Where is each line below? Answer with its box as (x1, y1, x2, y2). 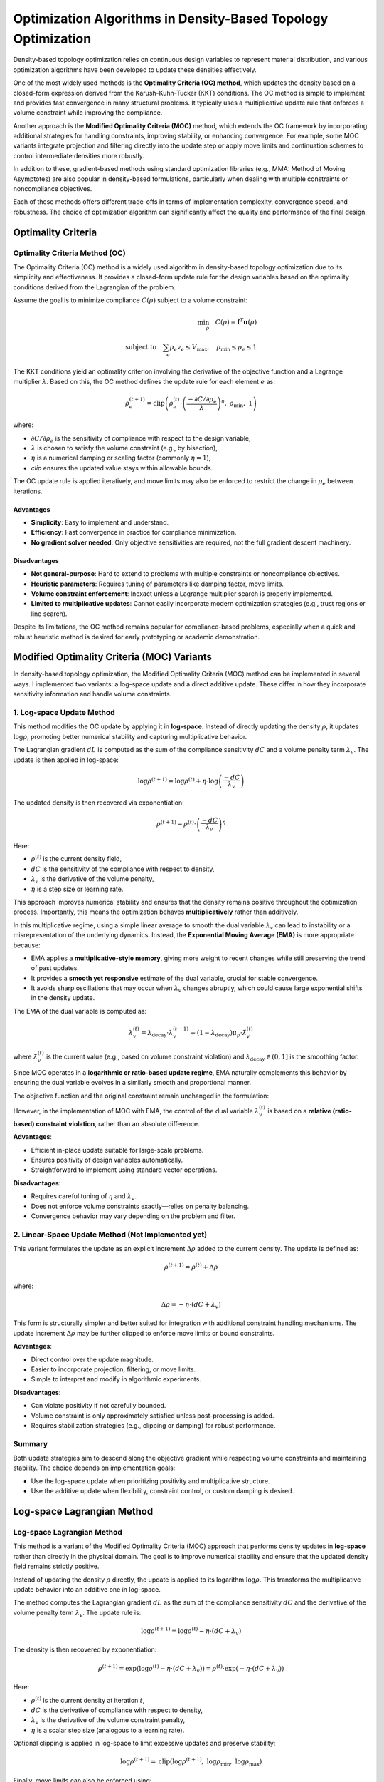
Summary (13, 1438, 48, 1448)
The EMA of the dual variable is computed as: (13, 1006, 147, 1015)
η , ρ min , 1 (220, 398, 252, 409)
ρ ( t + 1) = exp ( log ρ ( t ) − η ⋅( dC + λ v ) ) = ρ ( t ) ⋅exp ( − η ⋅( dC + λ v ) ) (97, 1663, 284, 1674)
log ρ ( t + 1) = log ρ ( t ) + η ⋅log (137, 776, 219, 786)
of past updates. (31, 964, 80, 972)
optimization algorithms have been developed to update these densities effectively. (13, 65, 257, 74)
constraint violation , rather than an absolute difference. (36, 1119, 200, 1128)
